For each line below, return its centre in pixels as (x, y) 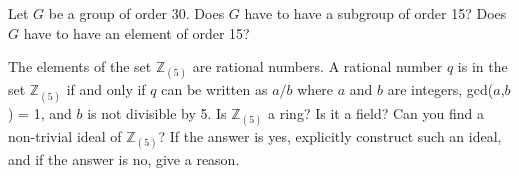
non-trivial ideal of (65, 135)
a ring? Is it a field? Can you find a (376, 112)
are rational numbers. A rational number (317, 66)
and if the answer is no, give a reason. (124, 158)
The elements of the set (80, 66)
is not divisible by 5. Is (157, 112)
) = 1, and (40, 112)
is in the (482, 66)
